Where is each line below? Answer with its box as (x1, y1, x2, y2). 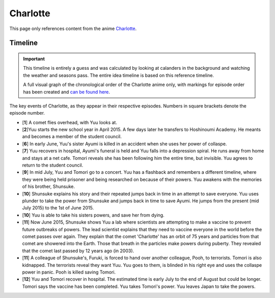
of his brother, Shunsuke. (22, 183, 75, 189)
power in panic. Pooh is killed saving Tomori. (22, 269, 116, 275)
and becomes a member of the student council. (22, 133, 122, 140)
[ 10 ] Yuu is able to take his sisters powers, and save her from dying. (22, 212, 165, 218)
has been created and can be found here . (23, 89, 111, 95)
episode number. (9, 110, 45, 116)
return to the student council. (22, 162, 84, 168)
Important (23, 56, 45, 62)
